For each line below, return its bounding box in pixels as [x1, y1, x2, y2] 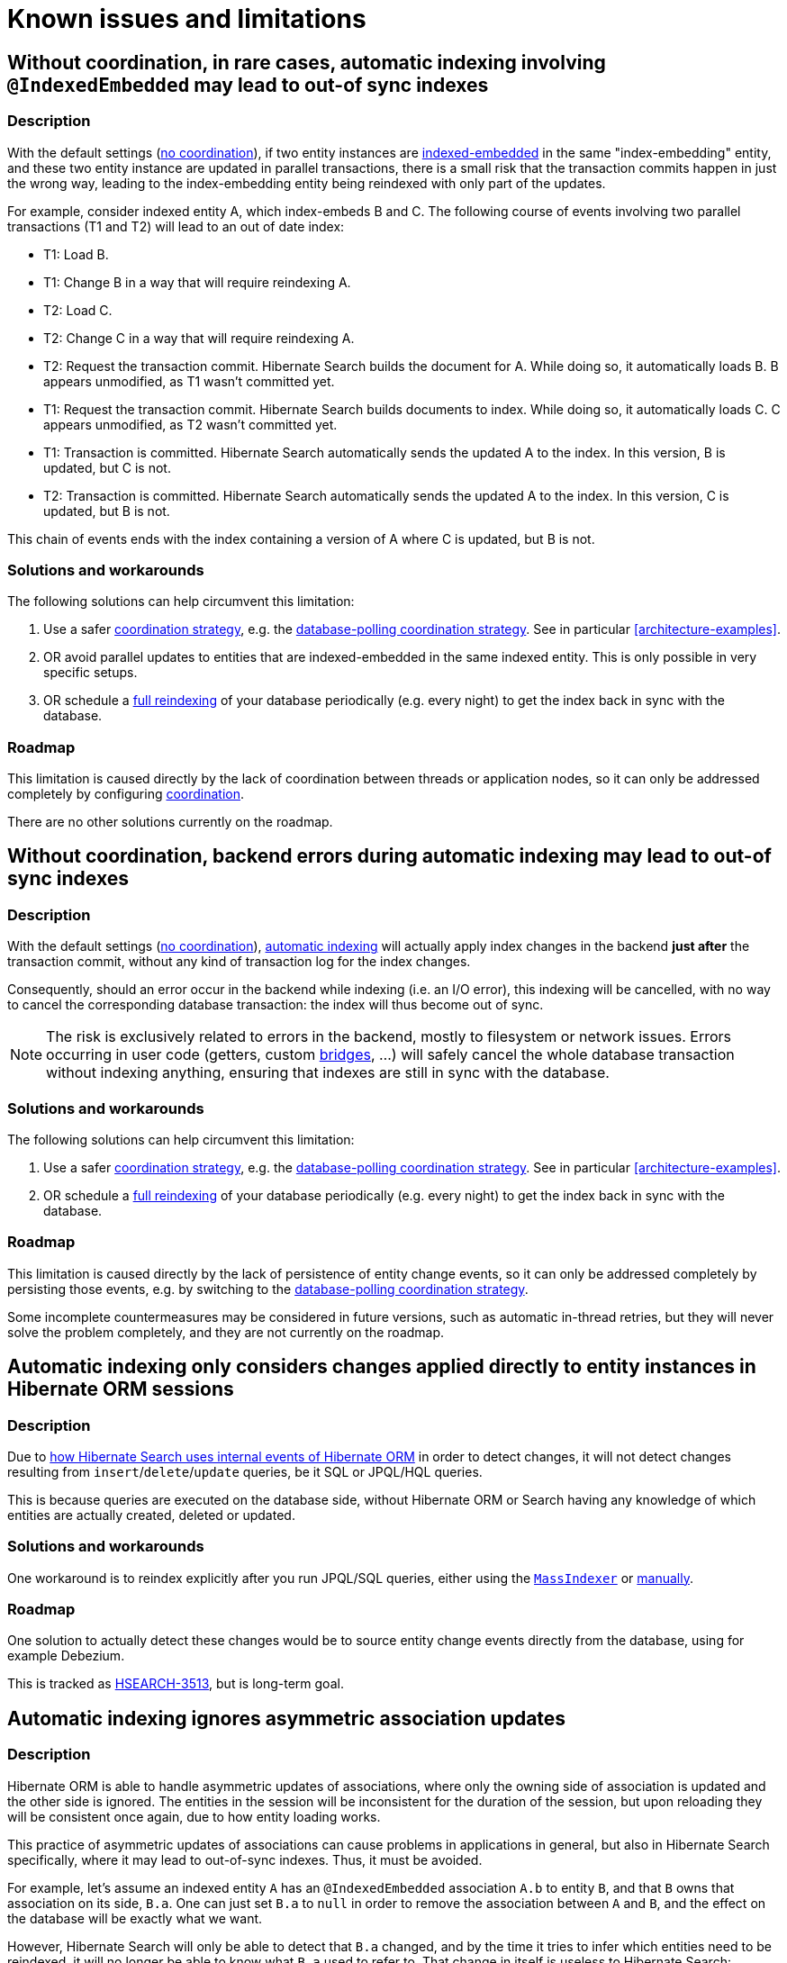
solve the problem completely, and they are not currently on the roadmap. [7, 1324, 445, 1340]
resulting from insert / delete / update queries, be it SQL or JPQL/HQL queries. [7, 1463, 483, 1479]
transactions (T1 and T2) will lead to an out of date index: [7, 218, 345, 234]
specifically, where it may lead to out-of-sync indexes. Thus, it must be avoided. [7, 1851, 483, 1868]
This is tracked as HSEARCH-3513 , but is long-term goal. [7, 1676, 344, 1692]
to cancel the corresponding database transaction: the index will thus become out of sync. [7, 997, 544, 1013]
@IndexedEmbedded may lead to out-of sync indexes [7, 73, 489, 96]
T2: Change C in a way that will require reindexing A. [43, 330, 355, 346]
